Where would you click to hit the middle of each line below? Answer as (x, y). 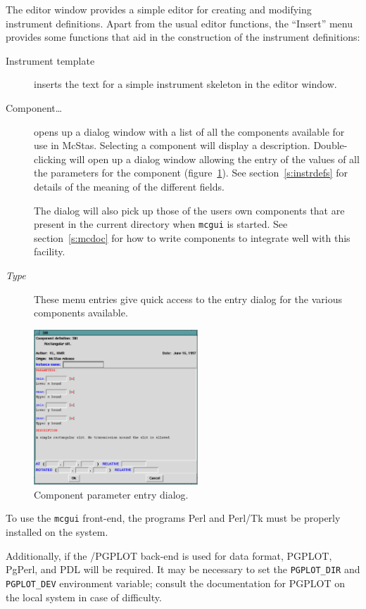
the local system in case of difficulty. (84, 597)
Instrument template (50, 60)
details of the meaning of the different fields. (129, 186)
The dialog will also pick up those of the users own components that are (189, 210)
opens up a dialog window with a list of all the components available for (189, 131)
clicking (50, 159)
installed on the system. (57, 532)
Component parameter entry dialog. (111, 494)
